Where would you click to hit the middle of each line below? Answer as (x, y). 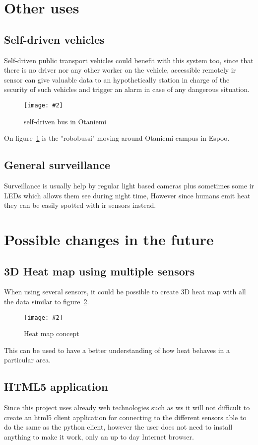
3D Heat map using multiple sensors (99, 271)
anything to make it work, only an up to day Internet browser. (99, 436)
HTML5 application (56, 387)
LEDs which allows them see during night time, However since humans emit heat (127, 195)
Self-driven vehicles (54, 39)
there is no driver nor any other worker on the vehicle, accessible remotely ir (120, 70)
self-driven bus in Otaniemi (65, 121)
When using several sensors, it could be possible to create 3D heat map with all (125, 292)
